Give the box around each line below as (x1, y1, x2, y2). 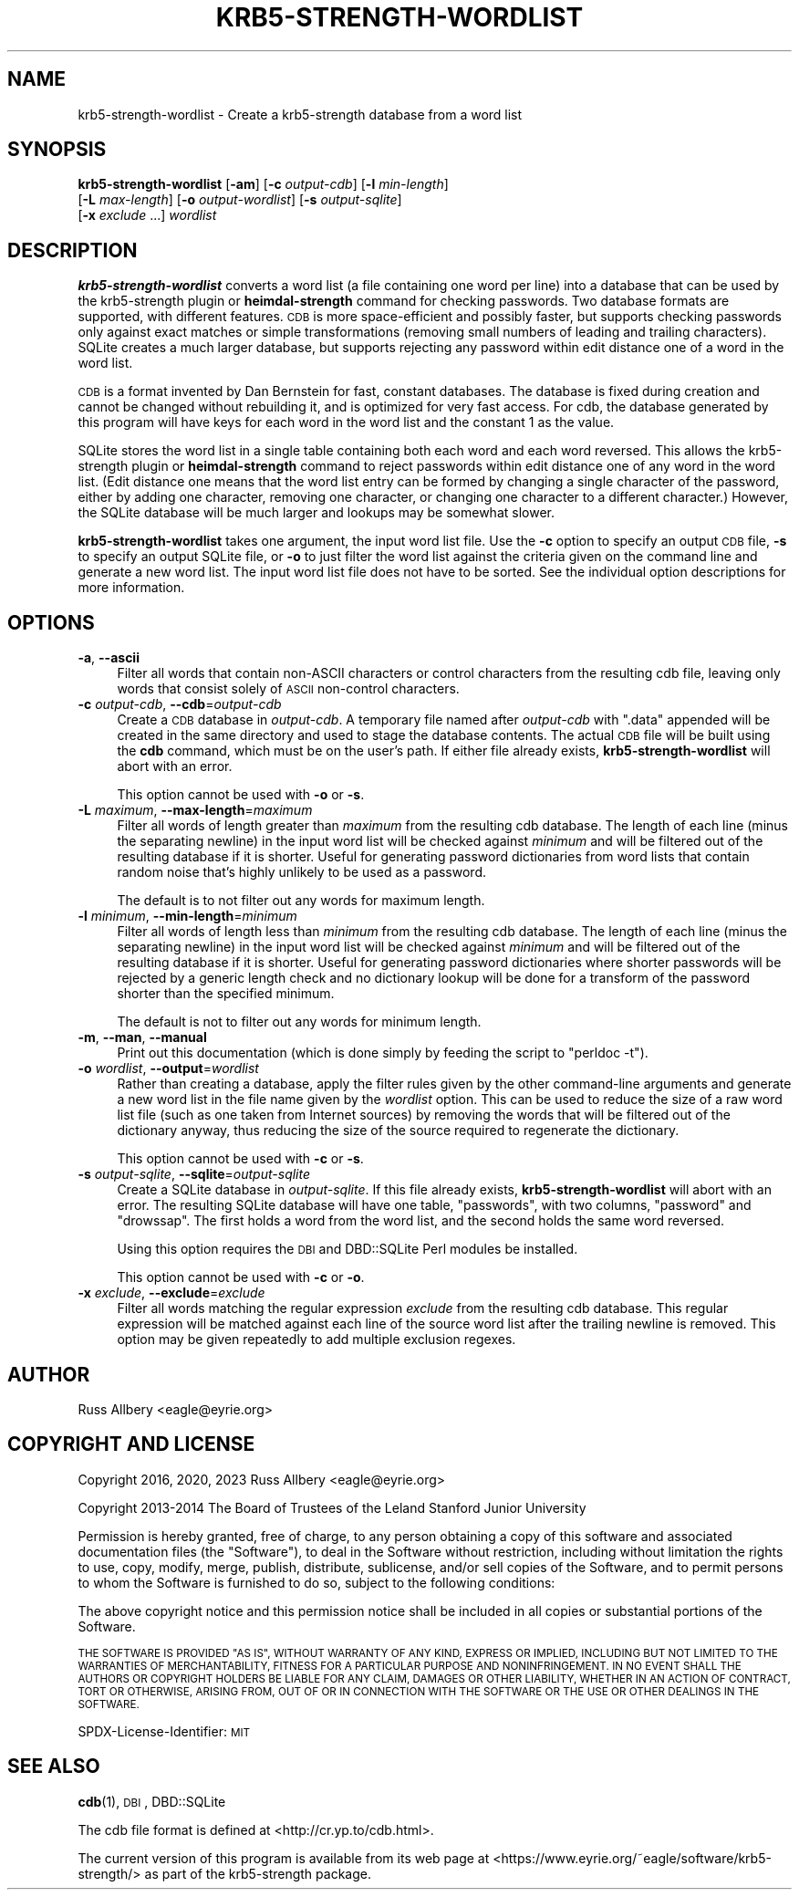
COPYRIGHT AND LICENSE (7, 1433, 255, 1456)
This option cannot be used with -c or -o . (117, 1269, 365, 1286)
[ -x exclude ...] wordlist (78, 207, 217, 224)
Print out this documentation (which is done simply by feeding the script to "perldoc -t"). (117, 1045, 649, 1061)
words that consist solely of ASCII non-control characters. (117, 681, 460, 697)
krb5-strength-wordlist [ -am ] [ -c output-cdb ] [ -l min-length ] (78, 176, 449, 193)
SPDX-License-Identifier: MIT (78, 1723, 251, 1739)
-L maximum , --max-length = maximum (78, 802, 313, 818)
